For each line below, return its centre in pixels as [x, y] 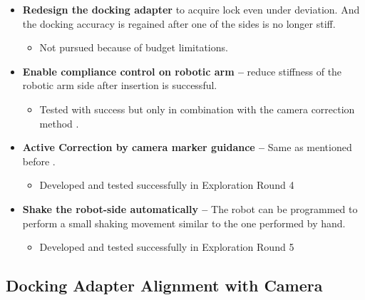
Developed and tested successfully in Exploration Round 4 [167, 185]
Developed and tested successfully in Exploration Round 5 [167, 247]
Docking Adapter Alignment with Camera [164, 285]
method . [59, 123]
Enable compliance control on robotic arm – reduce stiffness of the [182, 71]
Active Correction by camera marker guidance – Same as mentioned [187, 147]
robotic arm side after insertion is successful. [120, 85]
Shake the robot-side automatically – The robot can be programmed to [190, 208]
